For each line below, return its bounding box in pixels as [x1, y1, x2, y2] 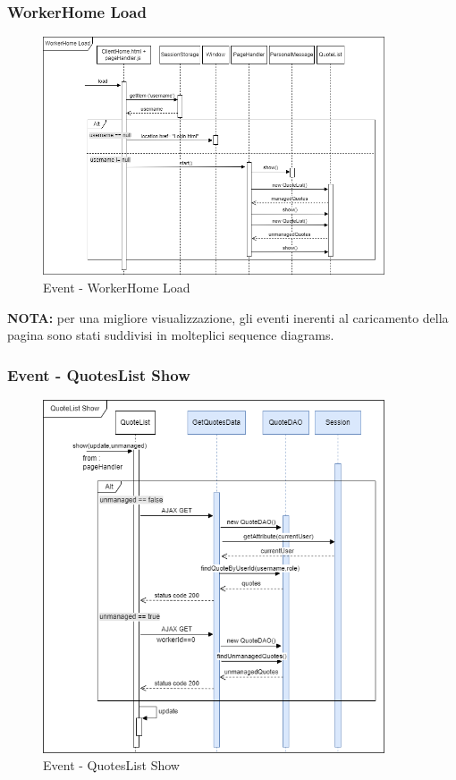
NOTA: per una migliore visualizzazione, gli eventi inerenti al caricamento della [7, 308, 449, 326]
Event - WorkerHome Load [43, 278, 190, 297]
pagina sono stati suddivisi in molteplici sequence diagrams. [7, 326, 334, 344]
